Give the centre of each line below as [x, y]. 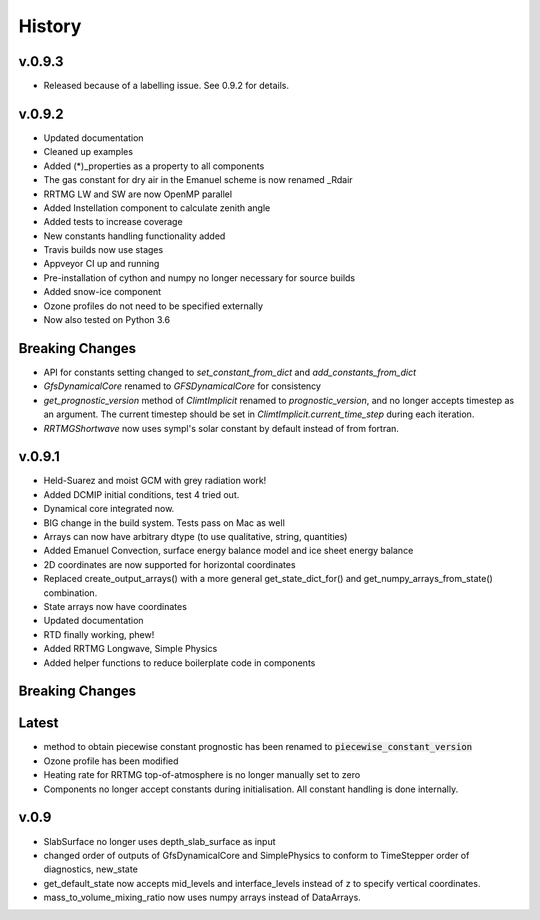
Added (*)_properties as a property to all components [154, 166]
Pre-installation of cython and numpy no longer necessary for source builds [199, 277]
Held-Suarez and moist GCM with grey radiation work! [155, 481]
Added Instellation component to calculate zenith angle [157, 207]
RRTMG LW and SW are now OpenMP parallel [138, 194]
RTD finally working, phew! [99, 634]
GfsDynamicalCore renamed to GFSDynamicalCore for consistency [182, 386]
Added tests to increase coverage [113, 222]
